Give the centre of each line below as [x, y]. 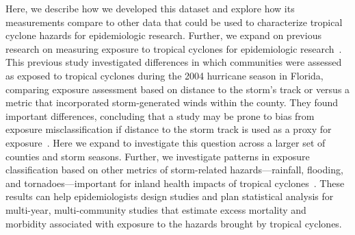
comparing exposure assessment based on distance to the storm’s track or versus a [178, 89]
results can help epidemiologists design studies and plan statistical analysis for [170, 196]
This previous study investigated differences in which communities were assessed [174, 62]
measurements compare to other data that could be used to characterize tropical [174, 22]
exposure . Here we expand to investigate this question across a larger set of [166, 142]
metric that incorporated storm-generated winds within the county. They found [172, 102]
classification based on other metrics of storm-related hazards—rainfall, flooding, [174, 170]
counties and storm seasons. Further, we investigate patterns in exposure [158, 156]
